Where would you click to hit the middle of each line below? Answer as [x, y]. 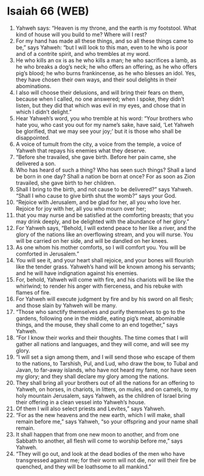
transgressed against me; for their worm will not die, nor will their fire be [106, 460]
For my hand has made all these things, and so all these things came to [104, 41]
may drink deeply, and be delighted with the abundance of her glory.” [102, 221]
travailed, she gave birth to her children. [66, 183]
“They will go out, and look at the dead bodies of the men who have [100, 454]
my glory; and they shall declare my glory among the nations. [92, 376]
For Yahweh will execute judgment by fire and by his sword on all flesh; [104, 299]
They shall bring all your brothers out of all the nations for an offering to [105, 382]
